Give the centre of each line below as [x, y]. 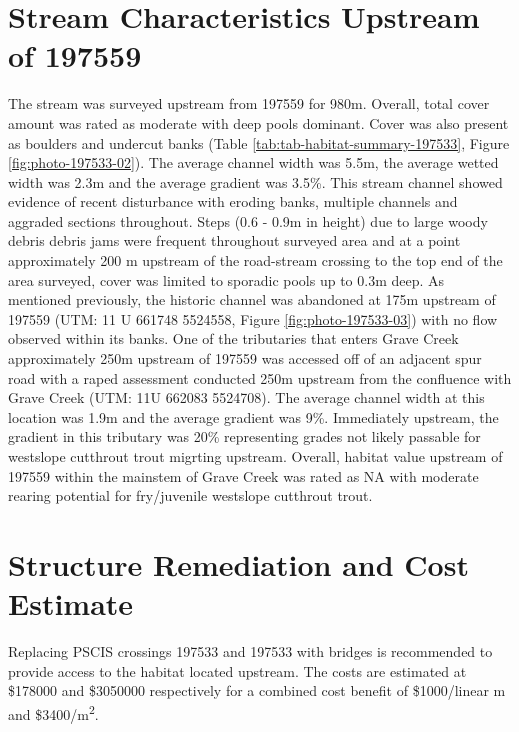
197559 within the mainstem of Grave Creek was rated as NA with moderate [243, 475]
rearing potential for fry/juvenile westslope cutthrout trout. [190, 495]
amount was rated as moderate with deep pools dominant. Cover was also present [258, 122]
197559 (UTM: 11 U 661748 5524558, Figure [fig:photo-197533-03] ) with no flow [253, 318]
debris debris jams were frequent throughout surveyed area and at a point [234, 240]
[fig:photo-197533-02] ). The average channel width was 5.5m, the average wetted [253, 162]
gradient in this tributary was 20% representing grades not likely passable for [244, 436]
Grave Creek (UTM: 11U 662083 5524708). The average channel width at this [246, 397]
